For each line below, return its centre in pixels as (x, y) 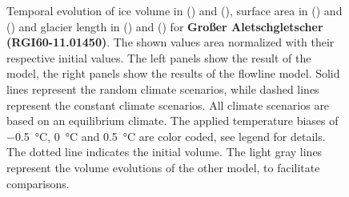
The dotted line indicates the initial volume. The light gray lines (164, 152)
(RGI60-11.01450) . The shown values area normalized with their (170, 42)
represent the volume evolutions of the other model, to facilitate (163, 167)
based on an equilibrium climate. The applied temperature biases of (172, 121)
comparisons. (38, 183)
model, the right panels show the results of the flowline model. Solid (173, 73)
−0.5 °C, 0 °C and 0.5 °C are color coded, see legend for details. (166, 136)
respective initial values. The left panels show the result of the (159, 57)
